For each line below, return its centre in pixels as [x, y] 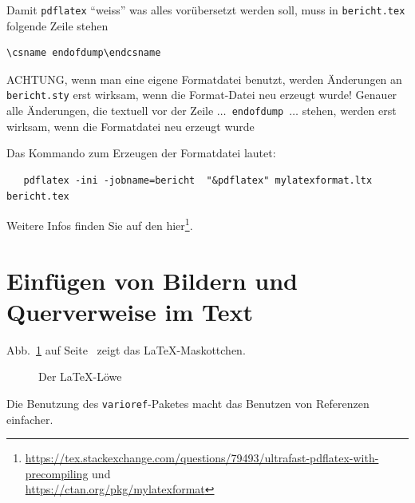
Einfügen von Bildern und [152, 280]
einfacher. [30, 419]
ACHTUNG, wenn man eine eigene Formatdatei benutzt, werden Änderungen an [204, 79]
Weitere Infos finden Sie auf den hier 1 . [100, 224]
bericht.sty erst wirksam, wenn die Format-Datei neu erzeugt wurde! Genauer [202, 95]
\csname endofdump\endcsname [84, 53]
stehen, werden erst [349, 111]
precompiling [57, 473]
